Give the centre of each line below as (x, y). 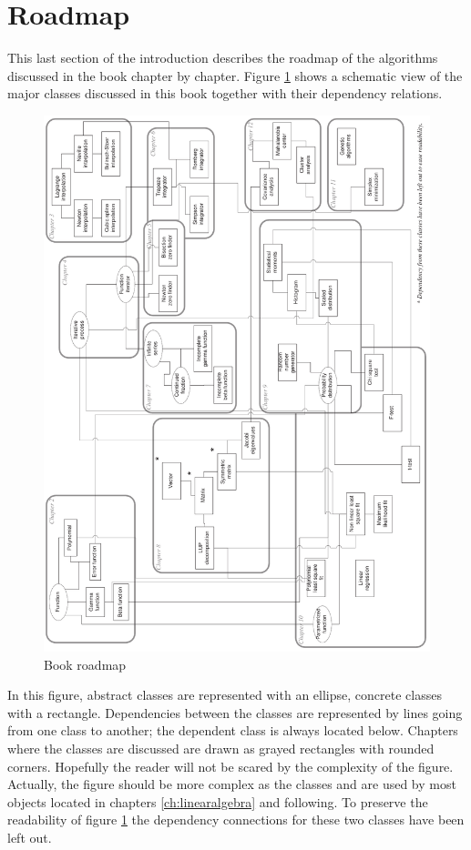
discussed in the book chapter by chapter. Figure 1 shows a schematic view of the (235, 75)
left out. (30, 837)
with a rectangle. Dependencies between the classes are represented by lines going (235, 712)
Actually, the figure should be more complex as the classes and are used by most (232, 784)
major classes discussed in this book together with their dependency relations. (225, 93)
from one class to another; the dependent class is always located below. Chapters (233, 730)
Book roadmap (85, 664)
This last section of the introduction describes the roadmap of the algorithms (223, 58)
